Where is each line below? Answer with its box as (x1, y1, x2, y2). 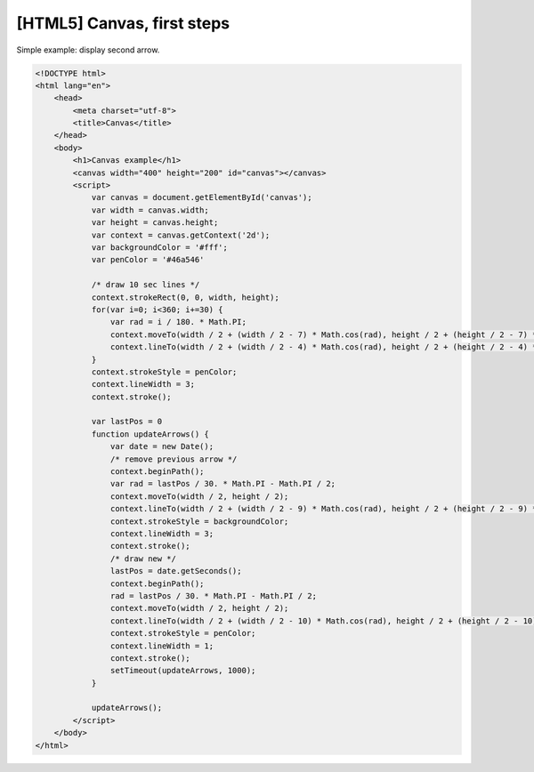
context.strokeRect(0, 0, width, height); (91, 292, 279, 302)
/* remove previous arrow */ (109, 454, 238, 464)
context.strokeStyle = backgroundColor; (109, 516, 289, 527)
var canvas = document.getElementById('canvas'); (91, 192, 312, 203)
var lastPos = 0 (91, 416, 163, 427)
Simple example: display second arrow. (16, 44, 160, 55)
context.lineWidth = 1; (109, 640, 214, 651)
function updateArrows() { (91, 429, 209, 439)
